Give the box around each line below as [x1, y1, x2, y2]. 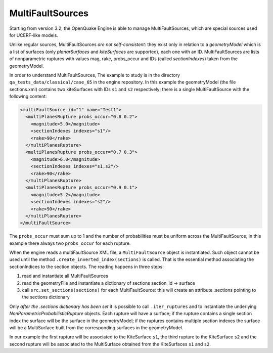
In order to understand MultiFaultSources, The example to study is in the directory [9, 72, 180, 78]
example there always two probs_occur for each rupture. [9, 240, 131, 246]
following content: [9, 94, 47, 100]
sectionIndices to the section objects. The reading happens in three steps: [9, 263, 164, 270]
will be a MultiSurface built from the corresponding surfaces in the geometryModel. [9, 324, 184, 331]
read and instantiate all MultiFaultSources [22, 273, 109, 279]
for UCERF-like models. [9, 32, 58, 38]
